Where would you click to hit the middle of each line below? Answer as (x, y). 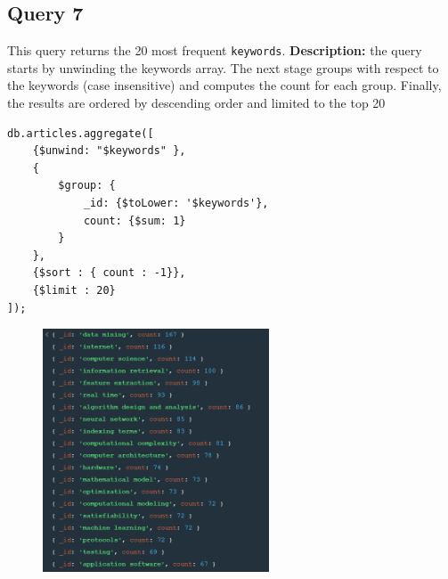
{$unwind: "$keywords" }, (109, 151)
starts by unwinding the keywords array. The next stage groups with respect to (223, 67)
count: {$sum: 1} (134, 220)
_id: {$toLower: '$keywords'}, (176, 204)
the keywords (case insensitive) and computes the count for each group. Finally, (224, 85)
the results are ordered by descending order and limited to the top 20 (196, 103)
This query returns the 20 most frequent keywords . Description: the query (215, 50)
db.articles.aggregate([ (81, 133)
